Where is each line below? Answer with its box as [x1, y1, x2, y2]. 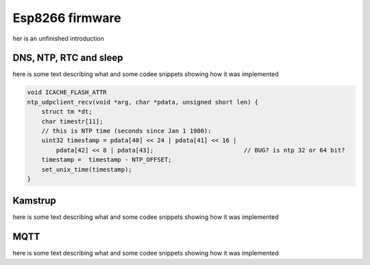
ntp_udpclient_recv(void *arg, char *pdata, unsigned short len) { [27, 98, 259, 106]
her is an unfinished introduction [12, 34, 104, 43]
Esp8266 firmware [12, 10, 121, 25]
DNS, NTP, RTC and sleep [12, 52, 123, 64]
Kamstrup [12, 195, 56, 207]
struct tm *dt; [41, 108, 92, 116]
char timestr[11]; [41, 117, 103, 125]
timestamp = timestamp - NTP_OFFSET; [41, 156, 172, 164]
